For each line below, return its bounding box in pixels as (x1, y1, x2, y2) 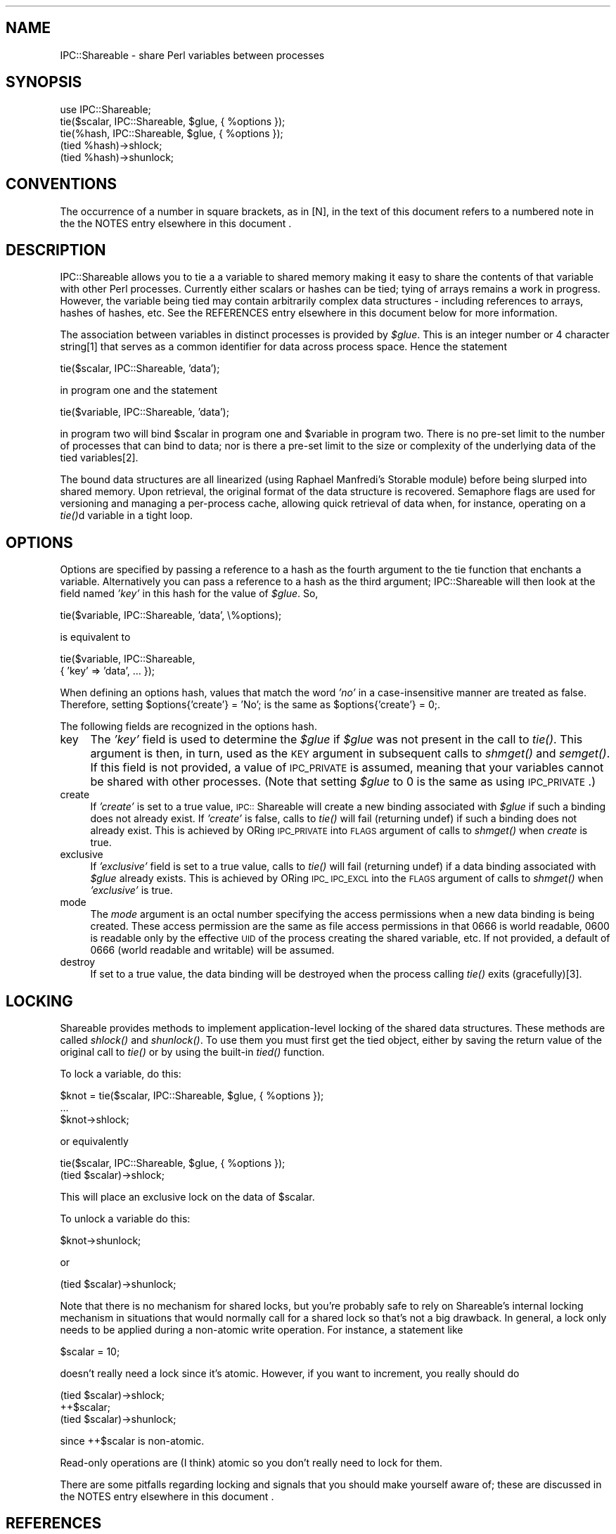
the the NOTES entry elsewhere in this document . (60, 217, 292, 229)
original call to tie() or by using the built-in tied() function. (60, 1046, 325, 1059)
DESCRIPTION (6, 241, 106, 259)
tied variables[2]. (60, 452, 139, 464)
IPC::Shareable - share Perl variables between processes (60, 49, 325, 61)
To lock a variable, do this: (60, 1068, 181, 1080)
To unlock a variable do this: (60, 1213, 191, 1225)
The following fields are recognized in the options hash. (60, 720, 317, 733)
